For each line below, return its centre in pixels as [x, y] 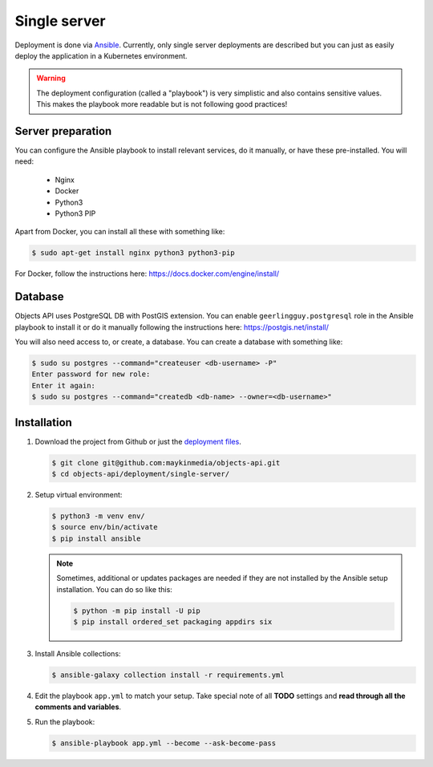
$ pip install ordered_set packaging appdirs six [173, 621]
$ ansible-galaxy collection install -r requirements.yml [168, 675]
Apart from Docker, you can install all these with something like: [120, 232]
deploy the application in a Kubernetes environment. [101, 55]
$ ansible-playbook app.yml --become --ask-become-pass [164, 743]
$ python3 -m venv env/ [99, 516]
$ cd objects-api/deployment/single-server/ [141, 474]
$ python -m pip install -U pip [137, 611]
